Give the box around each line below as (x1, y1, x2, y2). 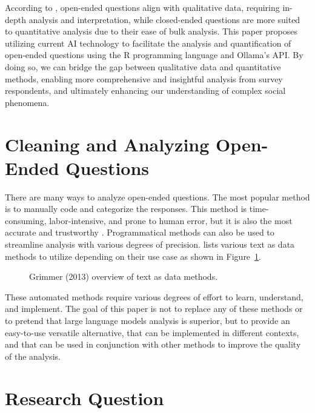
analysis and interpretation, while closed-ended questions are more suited (28, 13, 300, 25)
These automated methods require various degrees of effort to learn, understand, (5, 290, 303, 303)
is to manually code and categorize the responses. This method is (5, 202, 247, 215)
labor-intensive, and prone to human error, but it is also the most (49, 214, 293, 226)
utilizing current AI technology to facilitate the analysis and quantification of (5, 36, 291, 49)
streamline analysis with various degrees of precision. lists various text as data (5, 238, 295, 251)
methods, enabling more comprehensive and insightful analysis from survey (5, 72, 283, 85)
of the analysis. (5, 349, 61, 362)
